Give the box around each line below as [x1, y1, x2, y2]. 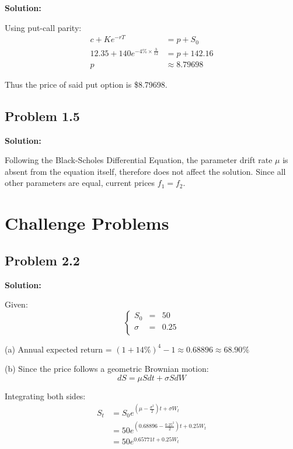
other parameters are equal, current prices [5, 177, 155, 189]
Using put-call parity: [5, 21, 82, 33]
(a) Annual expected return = [5, 343, 112, 355]
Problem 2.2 [5, 251, 80, 269]
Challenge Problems [5, 211, 169, 235]
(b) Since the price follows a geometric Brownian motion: [5, 362, 209, 375]
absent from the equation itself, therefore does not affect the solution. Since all [5, 165, 286, 177]
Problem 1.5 [5, 106, 80, 125]
